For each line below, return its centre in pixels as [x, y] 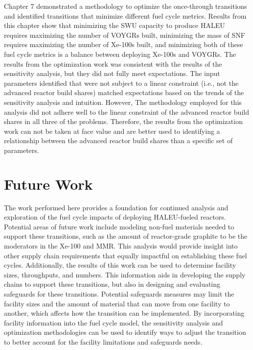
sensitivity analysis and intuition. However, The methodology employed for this [123, 102]
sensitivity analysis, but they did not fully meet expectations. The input [112, 73]
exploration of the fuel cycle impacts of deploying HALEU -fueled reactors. [115, 217]
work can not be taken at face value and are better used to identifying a [112, 131]
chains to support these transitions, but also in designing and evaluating [112, 284]
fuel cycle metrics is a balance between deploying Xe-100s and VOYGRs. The [120, 54]
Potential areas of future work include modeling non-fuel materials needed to [119, 226]
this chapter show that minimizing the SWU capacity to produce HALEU [115, 25]
